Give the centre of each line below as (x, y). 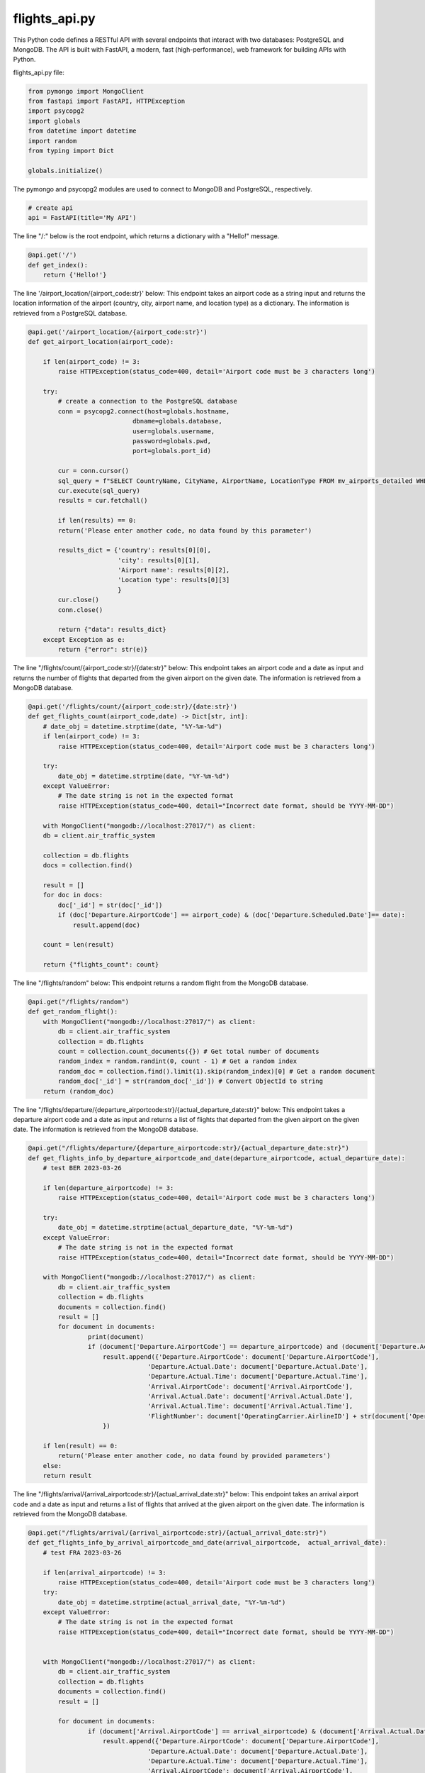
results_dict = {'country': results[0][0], (135, 550)
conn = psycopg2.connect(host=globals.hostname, (144, 411)
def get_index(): (58, 265)
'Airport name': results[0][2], (174, 570)
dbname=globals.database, (177, 421)
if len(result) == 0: (80, 1446)
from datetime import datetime (83, 131)
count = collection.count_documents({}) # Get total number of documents (189, 1052)
